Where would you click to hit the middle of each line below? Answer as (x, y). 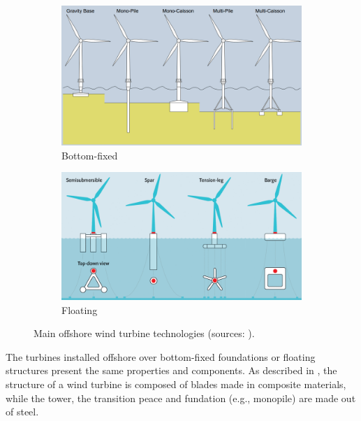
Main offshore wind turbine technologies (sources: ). (144, 333)
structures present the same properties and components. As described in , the (171, 370)
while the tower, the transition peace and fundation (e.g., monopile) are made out (181, 398)
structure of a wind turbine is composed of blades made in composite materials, (176, 384)
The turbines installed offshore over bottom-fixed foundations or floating (161, 356)
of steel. (22, 412)
